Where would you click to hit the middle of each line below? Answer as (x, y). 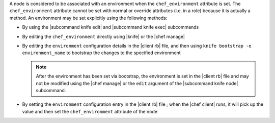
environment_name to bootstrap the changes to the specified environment (101, 53)
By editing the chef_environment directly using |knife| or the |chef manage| (104, 36)
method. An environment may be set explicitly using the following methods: (88, 18)
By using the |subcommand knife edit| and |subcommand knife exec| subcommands (111, 27)
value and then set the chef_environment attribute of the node (90, 111)
